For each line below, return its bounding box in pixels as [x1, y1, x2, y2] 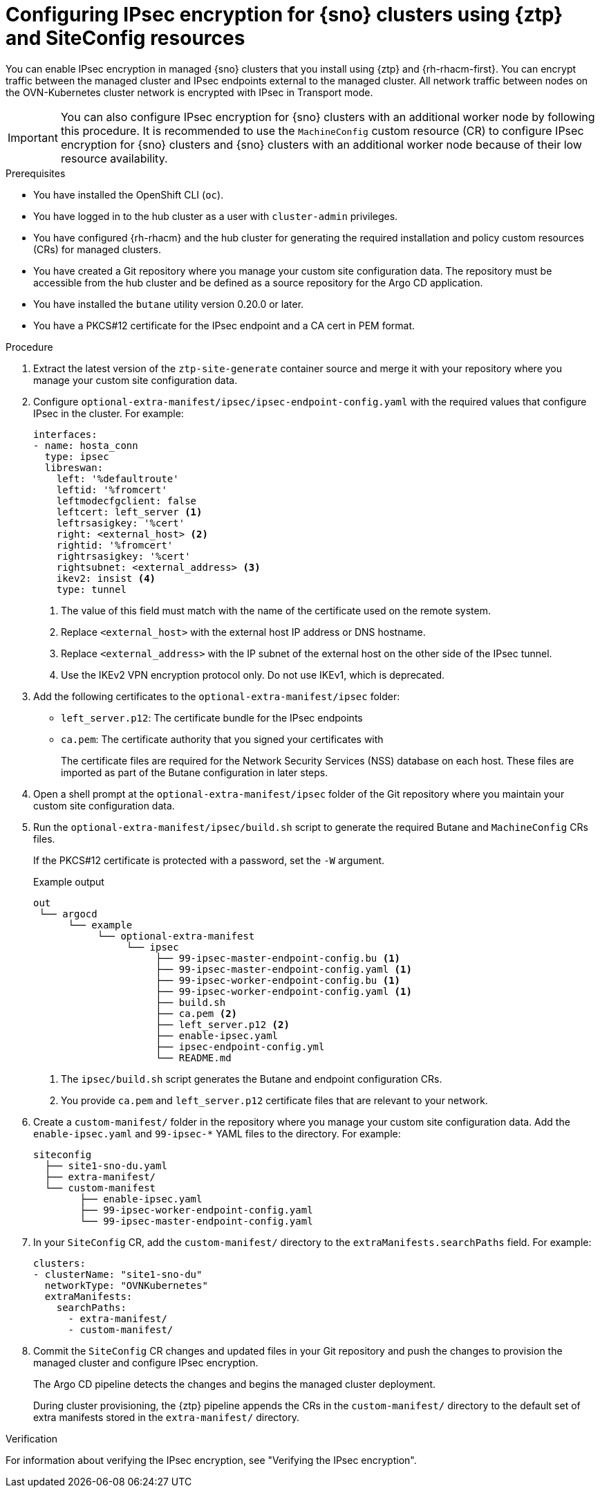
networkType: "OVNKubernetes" [44, 1279, 208, 1291]
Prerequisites [6, 167, 66, 179]
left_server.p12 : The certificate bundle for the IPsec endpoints [61, 711, 363, 724]
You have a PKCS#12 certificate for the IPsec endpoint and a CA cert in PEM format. [33, 319, 415, 331]
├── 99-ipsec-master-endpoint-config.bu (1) [156, 952, 401, 964]
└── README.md [156, 1052, 232, 1063]
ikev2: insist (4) [56, 572, 156, 584]
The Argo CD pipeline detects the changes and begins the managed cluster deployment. [33, 1377, 435, 1390]
